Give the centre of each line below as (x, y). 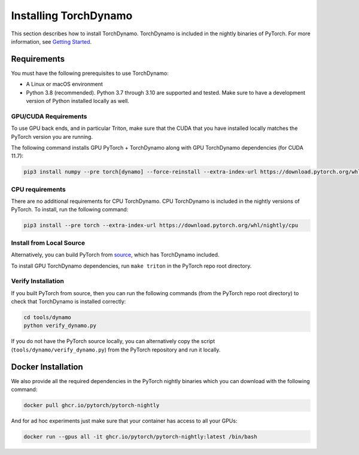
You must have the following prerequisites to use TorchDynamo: (90, 73)
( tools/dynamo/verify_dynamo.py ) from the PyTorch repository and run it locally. (116, 350)
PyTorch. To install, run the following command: (70, 210)
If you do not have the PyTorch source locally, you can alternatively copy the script (113, 341)
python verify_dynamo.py (60, 326)
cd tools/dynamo (48, 318)
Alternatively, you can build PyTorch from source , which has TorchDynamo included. (115, 255)
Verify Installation (37, 281)
